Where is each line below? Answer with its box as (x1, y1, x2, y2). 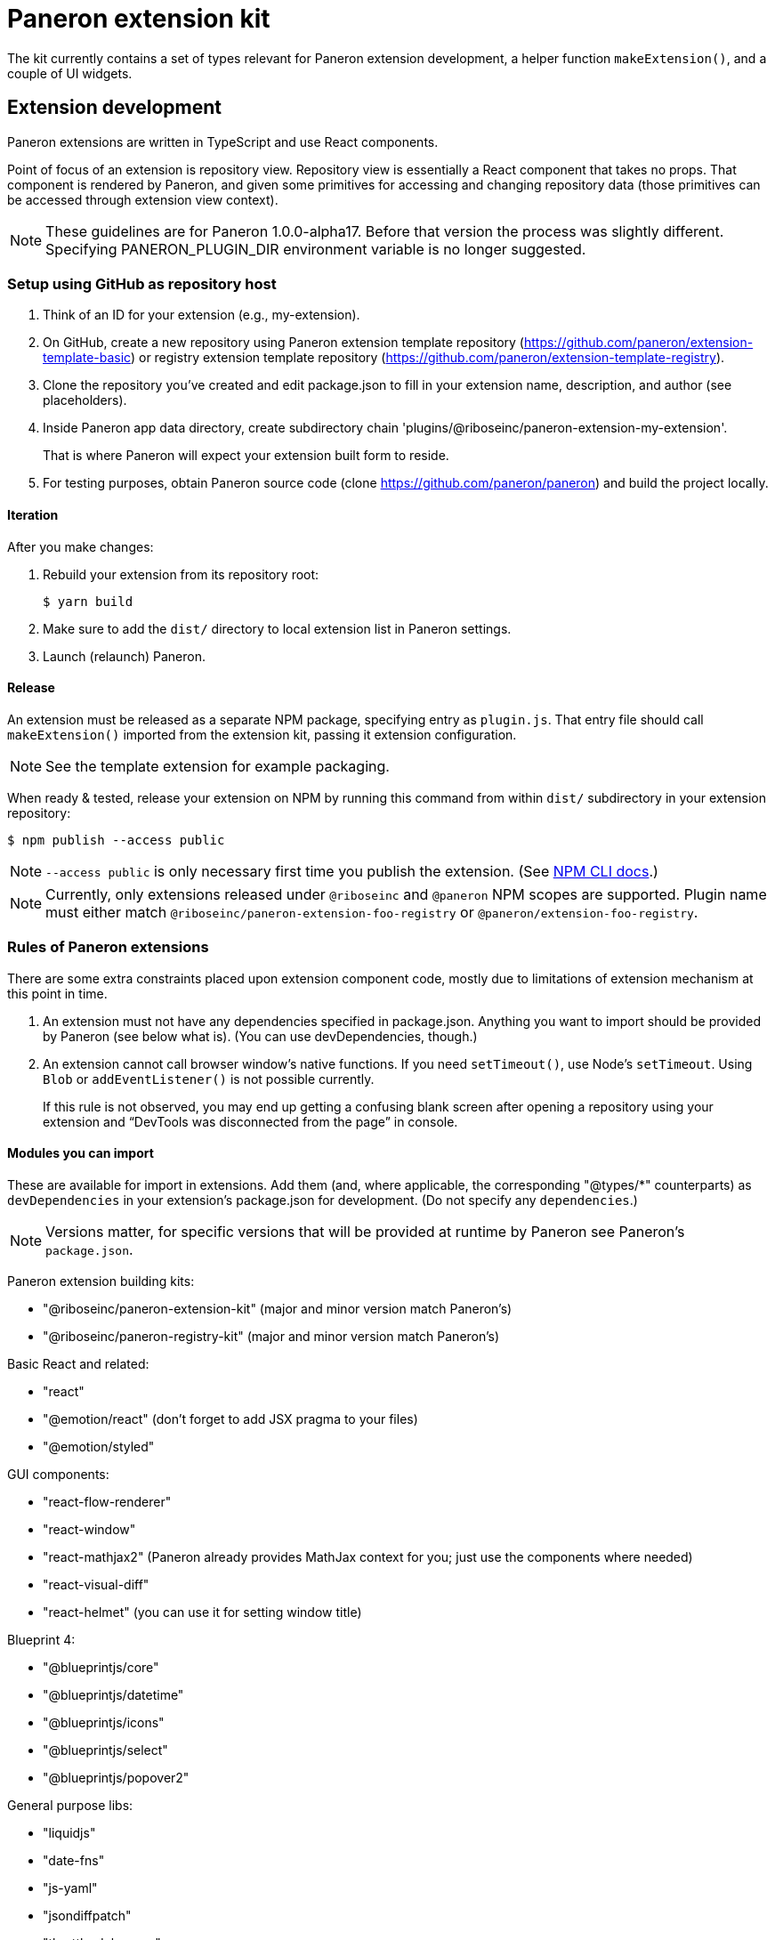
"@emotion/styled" (43, 1438, 155, 1454)
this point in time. (7, 985, 108, 1001)
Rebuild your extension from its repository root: (43, 566, 319, 582)
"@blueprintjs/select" (43, 1742, 168, 1758)
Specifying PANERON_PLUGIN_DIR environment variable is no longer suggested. (45, 239, 586, 258)
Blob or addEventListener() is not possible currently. (43, 1071, 375, 1087)
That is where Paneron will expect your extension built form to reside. (43, 448, 449, 464)
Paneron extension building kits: (7, 1273, 195, 1289)
